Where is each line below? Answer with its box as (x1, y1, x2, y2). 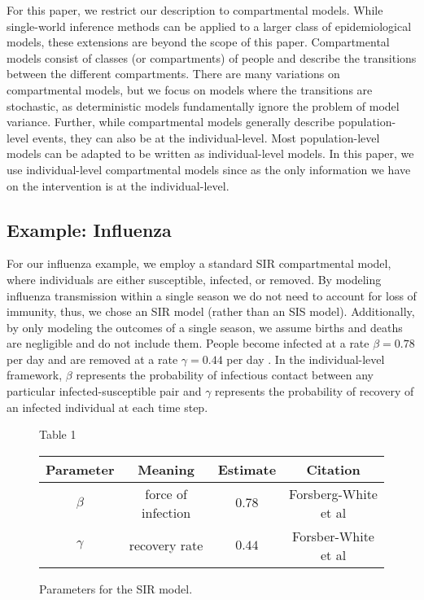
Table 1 (39, 426, 76, 443)
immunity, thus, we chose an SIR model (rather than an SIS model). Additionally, (7, 303, 415, 320)
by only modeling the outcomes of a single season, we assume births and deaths (7, 318, 403, 335)
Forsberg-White (289, 484, 378, 503)
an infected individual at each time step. (7, 398, 208, 415)
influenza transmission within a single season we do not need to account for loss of (7, 287, 417, 304)
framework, (7, 366, 63, 383)
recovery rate (129, 536, 203, 555)
